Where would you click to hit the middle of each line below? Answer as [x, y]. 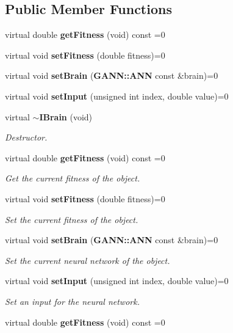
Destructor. [26, 137]
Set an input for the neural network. [72, 301]
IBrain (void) [66, 116]
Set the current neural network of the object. [88, 260]
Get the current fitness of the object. [73, 178]
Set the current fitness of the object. [72, 219]
